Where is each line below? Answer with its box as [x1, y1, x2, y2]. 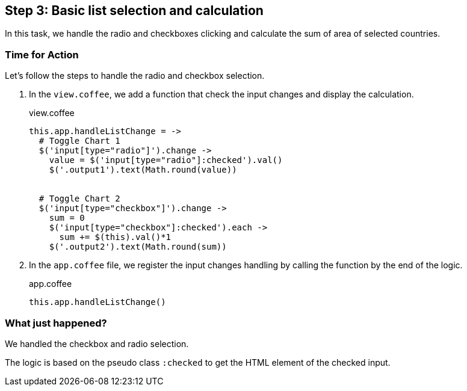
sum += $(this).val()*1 [59, 232, 172, 242]
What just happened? [5, 316, 107, 329]
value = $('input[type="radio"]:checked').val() [49, 155, 283, 165]
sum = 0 [49, 213, 85, 223]
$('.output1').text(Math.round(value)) [49, 165, 237, 175]
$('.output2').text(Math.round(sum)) [49, 242, 227, 252]
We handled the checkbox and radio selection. [5, 338, 189, 349]
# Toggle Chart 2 [39, 194, 120, 204]
